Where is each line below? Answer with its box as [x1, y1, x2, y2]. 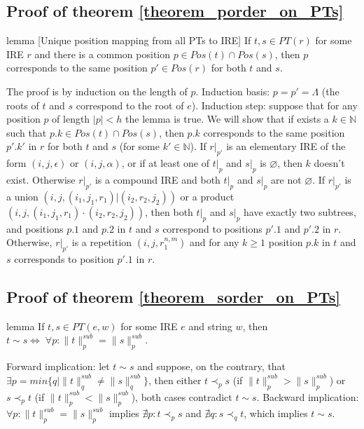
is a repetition [71, 235, 132, 250]
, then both [145, 204, 193, 219]
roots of [6, 97, 39, 112]
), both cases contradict [131, 389, 232, 404]
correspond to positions [162, 221, 262, 236]
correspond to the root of [76, 97, 184, 112]
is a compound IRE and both [94, 172, 220, 186]
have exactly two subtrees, [244, 204, 356, 219]
